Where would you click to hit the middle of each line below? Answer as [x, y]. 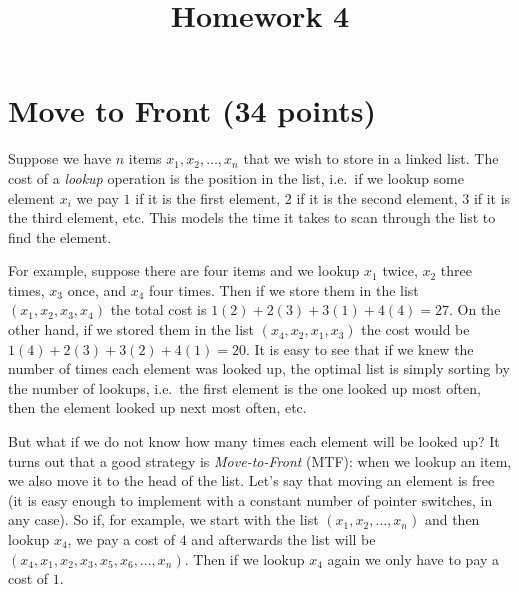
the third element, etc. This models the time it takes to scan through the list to [252, 217]
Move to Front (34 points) [192, 110]
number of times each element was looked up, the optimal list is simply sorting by [259, 368]
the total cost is [158, 309]
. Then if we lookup [244, 558]
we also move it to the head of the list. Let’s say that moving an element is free [251, 480]
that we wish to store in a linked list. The [371, 158]
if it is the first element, [208, 197]
